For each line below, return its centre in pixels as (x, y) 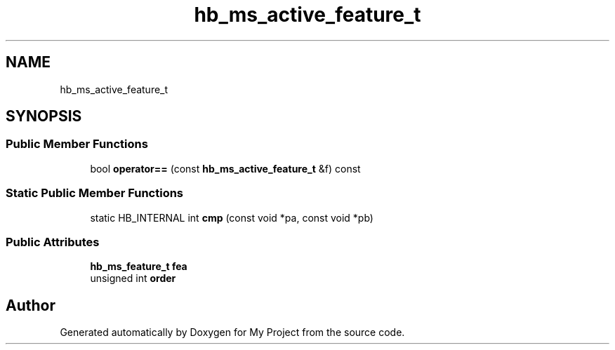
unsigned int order (133, 278)
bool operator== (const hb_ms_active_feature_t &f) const (225, 168)
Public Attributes (53, 242)
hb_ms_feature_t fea (139, 267)
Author (31, 305)
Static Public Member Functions (95, 193)
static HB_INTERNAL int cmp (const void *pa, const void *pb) (232, 217)
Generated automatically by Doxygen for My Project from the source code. (232, 332)
